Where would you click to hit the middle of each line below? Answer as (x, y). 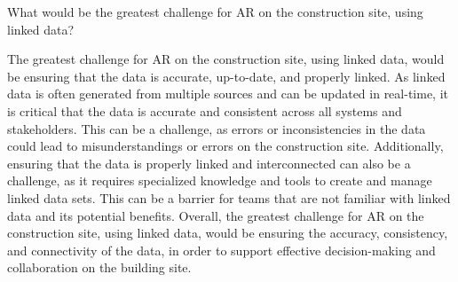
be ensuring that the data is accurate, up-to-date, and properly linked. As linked (226, 76)
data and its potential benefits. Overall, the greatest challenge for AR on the (216, 215)
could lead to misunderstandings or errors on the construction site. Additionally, (225, 146)
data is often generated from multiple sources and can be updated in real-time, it (228, 94)
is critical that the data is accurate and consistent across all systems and (205, 110)
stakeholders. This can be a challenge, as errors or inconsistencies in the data (217, 128)
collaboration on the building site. (99, 267)
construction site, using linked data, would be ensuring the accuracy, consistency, (228, 233)
